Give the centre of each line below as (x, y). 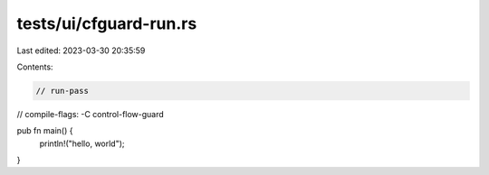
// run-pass (62, 91)
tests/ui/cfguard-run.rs (107, 23)
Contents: (35, 67)
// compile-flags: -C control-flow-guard (91, 114)
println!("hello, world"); (82, 143)
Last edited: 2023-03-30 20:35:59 (81, 51)
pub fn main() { (45, 131)
